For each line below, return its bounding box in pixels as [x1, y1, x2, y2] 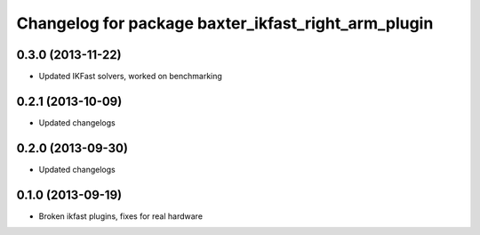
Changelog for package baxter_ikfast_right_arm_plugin [16, 13, 434, 33]
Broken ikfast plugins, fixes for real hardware [38, 210, 204, 222]
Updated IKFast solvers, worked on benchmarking [38, 71, 222, 82]
